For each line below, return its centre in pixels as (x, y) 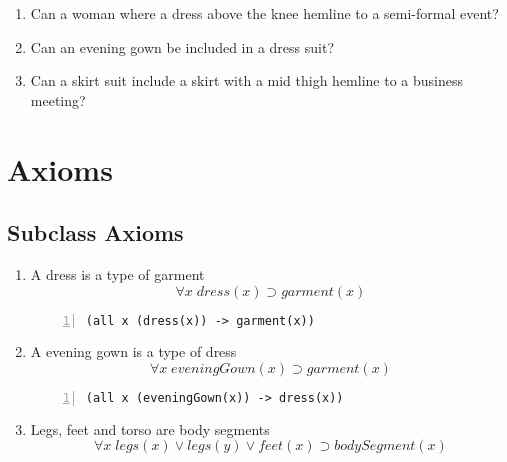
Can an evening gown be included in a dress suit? (182, 46)
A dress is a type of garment (117, 273)
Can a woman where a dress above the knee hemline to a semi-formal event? (264, 13)
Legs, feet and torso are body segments (150, 428)
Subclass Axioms (95, 232)
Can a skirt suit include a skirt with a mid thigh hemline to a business (247, 80)
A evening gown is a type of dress (133, 351)
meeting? (58, 99)
